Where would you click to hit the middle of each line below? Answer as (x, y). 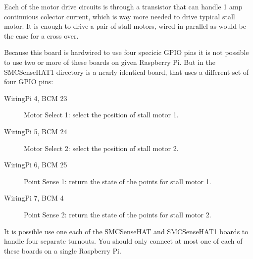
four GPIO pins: (29, 81)
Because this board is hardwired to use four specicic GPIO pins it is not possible (126, 52)
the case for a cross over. (41, 35)
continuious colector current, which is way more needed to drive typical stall (120, 16)
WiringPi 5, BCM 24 (36, 131)
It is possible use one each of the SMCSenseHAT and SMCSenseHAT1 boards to (126, 231)
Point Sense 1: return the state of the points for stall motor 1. (118, 181)
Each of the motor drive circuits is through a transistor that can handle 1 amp (123, 6)
